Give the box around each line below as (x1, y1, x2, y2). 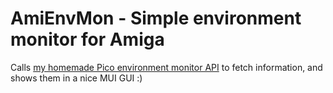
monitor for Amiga (10, 28, 165, 51)
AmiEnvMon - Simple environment (10, 7, 302, 30)
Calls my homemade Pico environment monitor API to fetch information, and (10, 61, 323, 73)
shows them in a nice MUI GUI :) (10, 72, 143, 84)
